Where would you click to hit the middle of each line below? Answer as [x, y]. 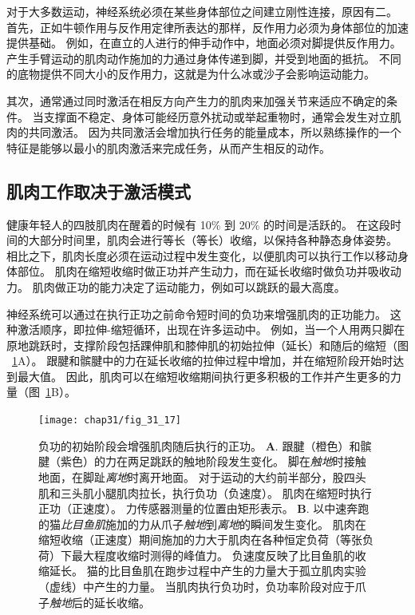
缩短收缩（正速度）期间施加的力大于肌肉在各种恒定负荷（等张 [200, 540]
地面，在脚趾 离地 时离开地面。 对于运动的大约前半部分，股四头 [202, 476]
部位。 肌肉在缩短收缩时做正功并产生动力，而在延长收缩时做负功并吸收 [204, 271]
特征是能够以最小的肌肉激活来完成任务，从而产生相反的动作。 [168, 147]
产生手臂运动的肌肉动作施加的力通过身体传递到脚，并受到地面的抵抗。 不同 [204, 58]
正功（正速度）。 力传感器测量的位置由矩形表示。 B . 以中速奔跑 [204, 508]
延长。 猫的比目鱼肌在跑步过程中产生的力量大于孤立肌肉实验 [207, 571]
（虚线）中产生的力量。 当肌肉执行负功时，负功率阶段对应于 [197, 587]
